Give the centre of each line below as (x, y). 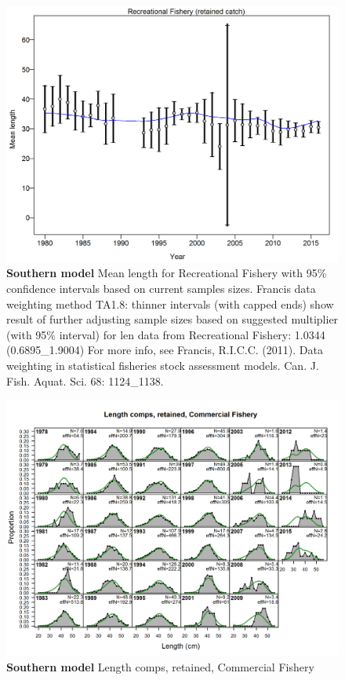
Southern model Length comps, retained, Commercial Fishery (160, 666)
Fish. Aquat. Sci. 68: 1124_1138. (85, 380)
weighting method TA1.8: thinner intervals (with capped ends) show (170, 303)
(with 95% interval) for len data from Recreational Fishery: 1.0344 (166, 334)
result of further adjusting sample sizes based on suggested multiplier (172, 319)
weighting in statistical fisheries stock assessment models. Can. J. (163, 366)
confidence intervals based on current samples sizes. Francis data (161, 289)
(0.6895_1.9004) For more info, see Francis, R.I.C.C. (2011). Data (165, 350)
